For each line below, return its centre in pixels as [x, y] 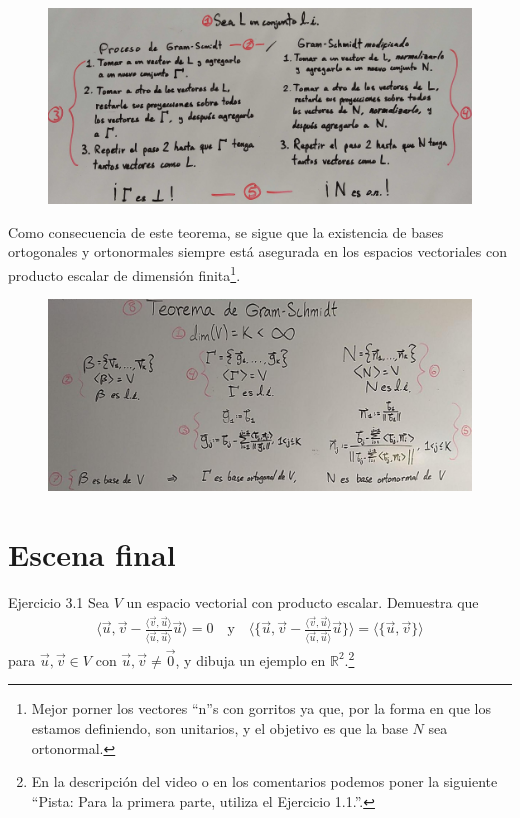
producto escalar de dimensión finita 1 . [124, 273]
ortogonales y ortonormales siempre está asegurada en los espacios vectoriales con [258, 251]
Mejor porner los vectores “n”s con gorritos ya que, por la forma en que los [261, 708]
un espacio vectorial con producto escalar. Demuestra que [302, 601]
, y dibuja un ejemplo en [250, 659]
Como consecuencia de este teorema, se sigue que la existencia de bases [226, 231]
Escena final [92, 553]
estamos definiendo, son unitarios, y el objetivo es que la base [219, 727]
